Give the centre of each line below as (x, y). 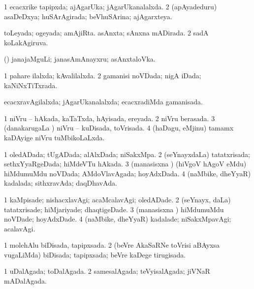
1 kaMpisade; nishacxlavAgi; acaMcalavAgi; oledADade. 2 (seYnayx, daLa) (117, 199)
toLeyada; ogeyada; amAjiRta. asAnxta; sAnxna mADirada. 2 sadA (106, 33)
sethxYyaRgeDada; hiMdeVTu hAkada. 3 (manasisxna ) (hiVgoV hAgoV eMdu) (125, 164)
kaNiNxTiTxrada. (31, 85)
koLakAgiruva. (26, 42)
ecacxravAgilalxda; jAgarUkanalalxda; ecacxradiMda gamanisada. (103, 102)
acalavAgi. (20, 228)
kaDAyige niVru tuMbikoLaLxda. (54, 137)
